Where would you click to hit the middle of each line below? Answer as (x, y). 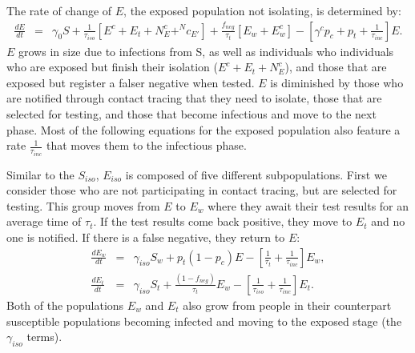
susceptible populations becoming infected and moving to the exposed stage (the (204, 321)
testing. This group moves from (83, 205)
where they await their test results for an (308, 205)
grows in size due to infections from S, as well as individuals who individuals (206, 51)
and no (388, 221)
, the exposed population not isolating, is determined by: (262, 10)
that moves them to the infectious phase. (146, 145)
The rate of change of (59, 10)
